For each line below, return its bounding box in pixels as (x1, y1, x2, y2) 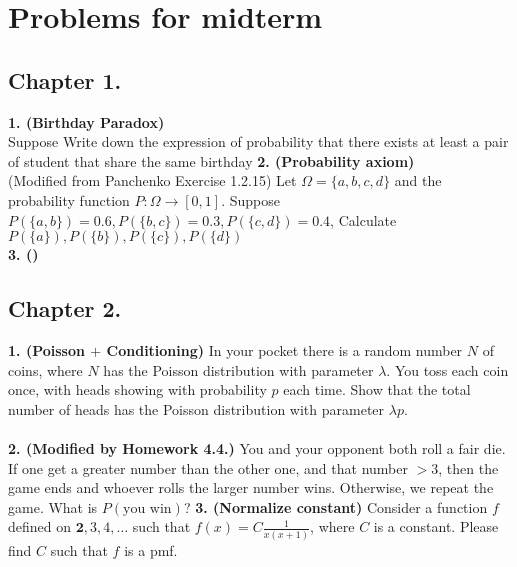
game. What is (8, 496, 98, 517)
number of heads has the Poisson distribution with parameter (8, 398, 385, 419)
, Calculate (330, 209, 397, 230)
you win (123, 501, 172, 516)
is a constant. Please (373, 516, 499, 537)
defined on (8, 516, 72, 537)
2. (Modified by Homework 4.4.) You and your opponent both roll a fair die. (8, 437, 506, 458)
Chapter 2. (8, 293, 122, 324)
